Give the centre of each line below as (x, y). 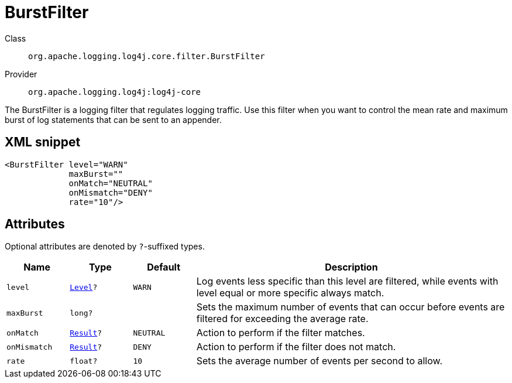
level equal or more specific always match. (290, 293)
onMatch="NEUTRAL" (111, 183)
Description (351, 267)
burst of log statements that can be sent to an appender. (113, 119)
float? (84, 361)
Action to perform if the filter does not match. (296, 347)
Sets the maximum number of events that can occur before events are (351, 307)
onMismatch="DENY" (111, 192)
